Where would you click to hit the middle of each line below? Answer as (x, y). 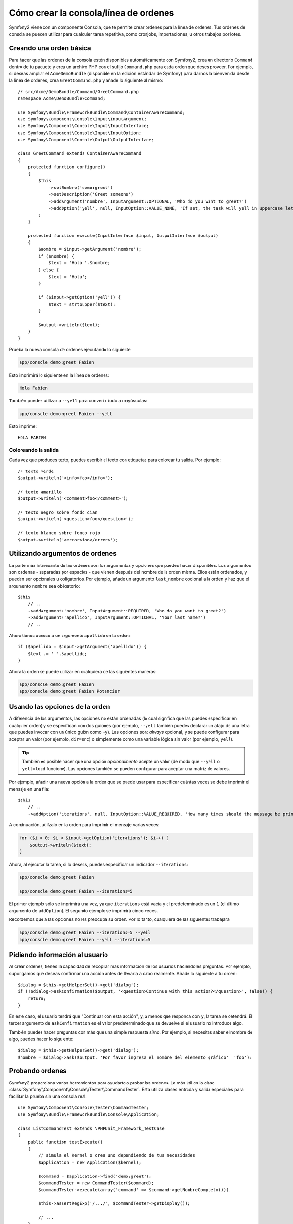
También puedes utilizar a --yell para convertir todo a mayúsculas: (78, 400)
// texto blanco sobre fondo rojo (59, 533)
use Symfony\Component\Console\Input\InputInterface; (83, 126)
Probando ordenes (38, 1071)
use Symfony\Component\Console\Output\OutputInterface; (86, 140)
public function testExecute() (65, 1142)
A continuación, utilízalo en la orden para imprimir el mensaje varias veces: (84, 825)
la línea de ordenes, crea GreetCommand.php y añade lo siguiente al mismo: (86, 80)
